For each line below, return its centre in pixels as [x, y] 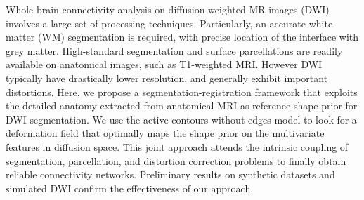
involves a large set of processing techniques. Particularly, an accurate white [169, 23]
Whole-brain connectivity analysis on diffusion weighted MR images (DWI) [168, 9]
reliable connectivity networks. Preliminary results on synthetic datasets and [170, 174]
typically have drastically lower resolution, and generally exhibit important [167, 78]
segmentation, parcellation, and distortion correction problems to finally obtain [176, 160]
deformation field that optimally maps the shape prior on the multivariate [165, 133]
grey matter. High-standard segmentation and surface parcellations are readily [174, 50]
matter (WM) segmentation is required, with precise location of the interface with [182, 37]
